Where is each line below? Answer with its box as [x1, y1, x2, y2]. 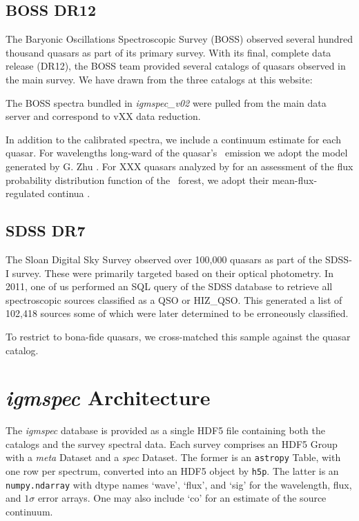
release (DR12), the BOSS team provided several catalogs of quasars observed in [6, 59, 346, 73]
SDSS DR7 [6, 220, 86, 241]
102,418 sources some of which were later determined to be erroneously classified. [6, 306, 349, 320]
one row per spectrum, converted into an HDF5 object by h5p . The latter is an [6, 464, 339, 478]
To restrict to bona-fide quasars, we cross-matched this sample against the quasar [6, 329, 351, 343]
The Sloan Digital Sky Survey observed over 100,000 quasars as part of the [6, 252, 322, 266]
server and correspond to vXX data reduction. [6, 109, 201, 123]
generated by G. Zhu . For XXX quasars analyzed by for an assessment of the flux [6, 159, 353, 173]
